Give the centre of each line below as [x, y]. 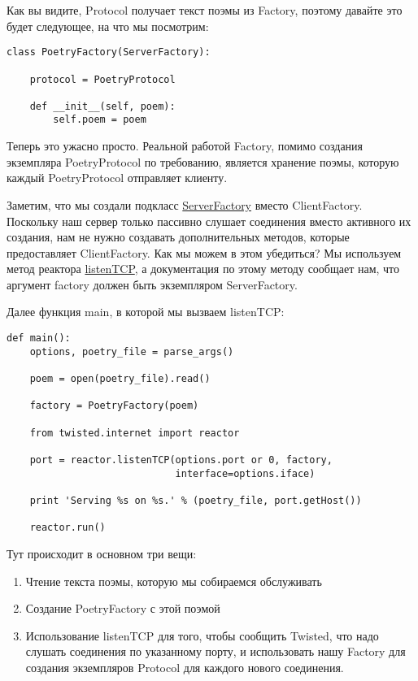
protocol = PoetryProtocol [102, 79]
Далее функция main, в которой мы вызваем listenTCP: [146, 312]
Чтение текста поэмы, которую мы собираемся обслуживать [174, 581]
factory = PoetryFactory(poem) [114, 406]
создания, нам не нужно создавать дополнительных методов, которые [178, 237]
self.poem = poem [100, 120]
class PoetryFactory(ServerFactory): [109, 52]
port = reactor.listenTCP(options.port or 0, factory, [181, 460]
